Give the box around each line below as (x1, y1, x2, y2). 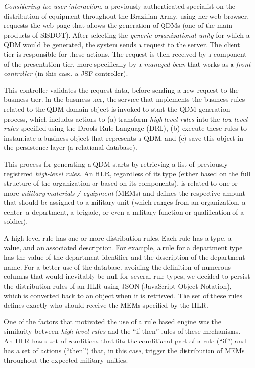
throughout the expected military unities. (4, 355, 128, 365)
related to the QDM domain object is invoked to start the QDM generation (4, 103, 230, 114)
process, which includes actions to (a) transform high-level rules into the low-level (4, 113, 248, 123)
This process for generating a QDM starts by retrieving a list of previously (4, 158, 228, 169)
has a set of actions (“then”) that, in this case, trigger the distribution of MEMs (4, 345, 245, 355)
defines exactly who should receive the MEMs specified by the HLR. (4, 300, 209, 310)
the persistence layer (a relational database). (4, 142, 137, 152)
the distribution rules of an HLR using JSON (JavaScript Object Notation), (4, 281, 232, 291)
